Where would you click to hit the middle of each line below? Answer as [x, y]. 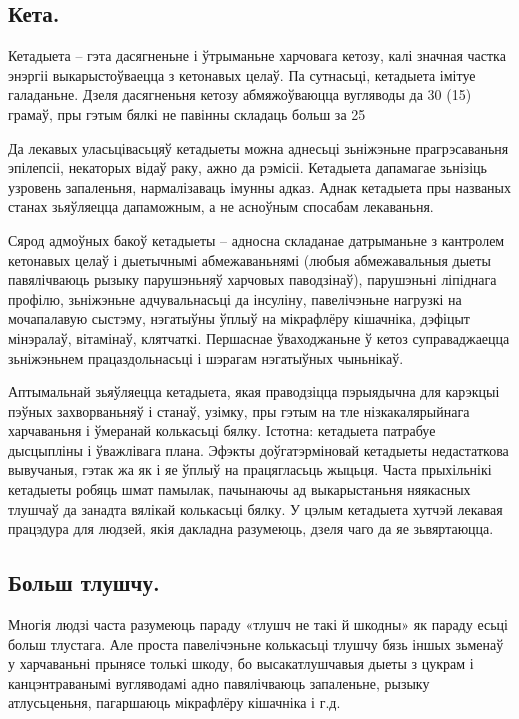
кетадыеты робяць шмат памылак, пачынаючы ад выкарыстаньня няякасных [239, 489]
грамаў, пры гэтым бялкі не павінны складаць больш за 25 [187, 113]
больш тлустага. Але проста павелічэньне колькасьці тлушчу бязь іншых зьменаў [256, 643]
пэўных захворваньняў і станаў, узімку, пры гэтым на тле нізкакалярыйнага [239, 410]
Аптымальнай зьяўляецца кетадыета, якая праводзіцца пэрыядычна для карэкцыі [254, 391]
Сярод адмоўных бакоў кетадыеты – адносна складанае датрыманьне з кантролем [256, 239]
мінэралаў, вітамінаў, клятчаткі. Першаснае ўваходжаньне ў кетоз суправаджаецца [259, 337]
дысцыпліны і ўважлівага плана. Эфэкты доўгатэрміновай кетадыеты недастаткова [258, 449]
